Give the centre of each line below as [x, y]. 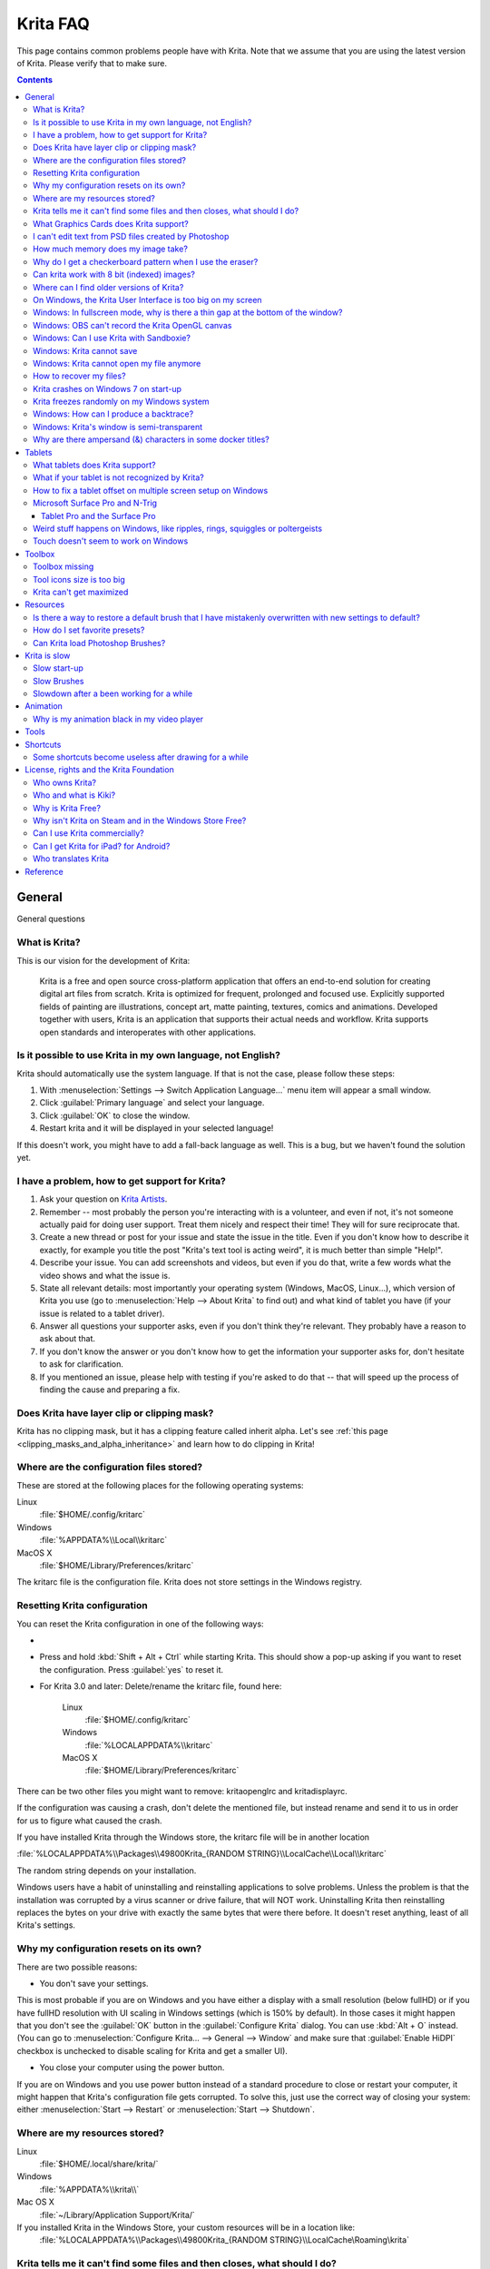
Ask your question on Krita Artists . [103, 1199]
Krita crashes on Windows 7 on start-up [107, 388]
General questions [51, 919]
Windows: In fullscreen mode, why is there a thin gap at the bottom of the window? [188, 312]
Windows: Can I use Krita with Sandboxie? [112, 338]
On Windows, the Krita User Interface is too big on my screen [147, 300]
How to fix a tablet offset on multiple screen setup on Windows [151, 490]
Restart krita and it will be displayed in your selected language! [157, 1128]
